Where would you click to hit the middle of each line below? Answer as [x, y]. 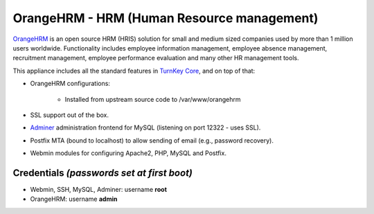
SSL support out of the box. [70, 115]
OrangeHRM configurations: [70, 84]
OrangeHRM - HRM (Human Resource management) [166, 18]
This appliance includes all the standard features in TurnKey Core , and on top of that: [134, 71]
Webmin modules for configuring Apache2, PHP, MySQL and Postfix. [128, 153]
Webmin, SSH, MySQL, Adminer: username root [99, 189]
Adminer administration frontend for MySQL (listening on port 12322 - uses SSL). [145, 127]
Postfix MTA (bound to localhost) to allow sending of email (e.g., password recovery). [152, 140]
